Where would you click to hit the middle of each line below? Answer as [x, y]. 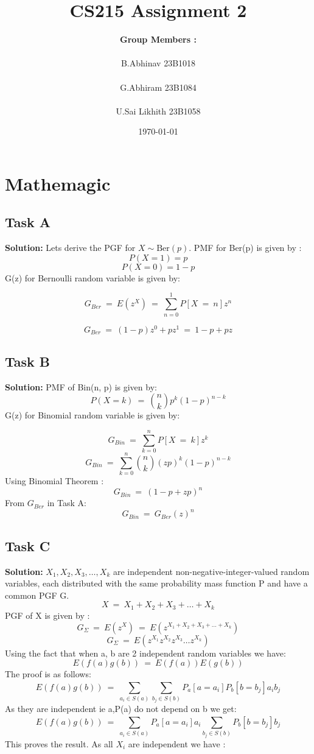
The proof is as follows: [48, 674]
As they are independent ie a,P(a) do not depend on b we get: [121, 709]
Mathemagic [58, 183]
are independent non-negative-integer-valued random [211, 571]
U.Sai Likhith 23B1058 [158, 111]
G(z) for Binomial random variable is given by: [92, 415]
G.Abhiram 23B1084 [158, 87]
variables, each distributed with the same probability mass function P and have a [156, 583]
